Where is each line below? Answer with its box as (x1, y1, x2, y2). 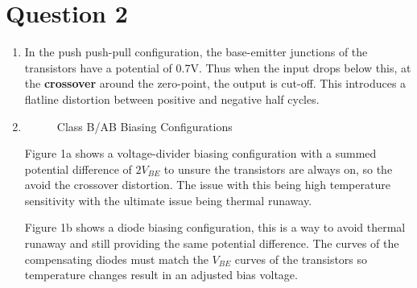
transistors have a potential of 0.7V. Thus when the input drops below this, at (24, 59, 411, 76)
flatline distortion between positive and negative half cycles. (24, 90, 320, 107)
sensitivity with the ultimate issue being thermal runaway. (24, 191, 312, 208)
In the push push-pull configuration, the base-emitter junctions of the (24, 43, 368, 60)
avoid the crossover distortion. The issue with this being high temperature (24, 176, 390, 193)
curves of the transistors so (234, 250, 368, 267)
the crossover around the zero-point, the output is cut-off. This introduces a (24, 75, 407, 92)
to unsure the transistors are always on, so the (163, 160, 393, 177)
